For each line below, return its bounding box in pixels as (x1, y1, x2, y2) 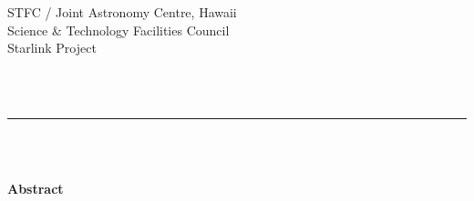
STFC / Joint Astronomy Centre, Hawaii (7, 3, 237, 21)
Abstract (7, 179, 64, 198)
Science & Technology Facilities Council (7, 20, 230, 39)
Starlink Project (7, 38, 97, 57)
